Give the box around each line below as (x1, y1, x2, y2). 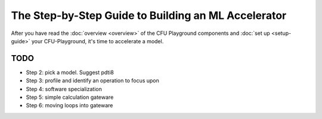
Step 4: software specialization (26, 85, 103, 92)
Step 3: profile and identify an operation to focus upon (26, 77, 159, 84)
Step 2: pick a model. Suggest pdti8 (26, 69, 114, 76)
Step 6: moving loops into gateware (26, 102, 113, 109)
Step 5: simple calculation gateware (26, 94, 114, 101)
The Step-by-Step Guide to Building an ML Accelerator (11, 9, 287, 22)
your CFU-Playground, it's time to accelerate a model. (31, 37, 164, 44)
